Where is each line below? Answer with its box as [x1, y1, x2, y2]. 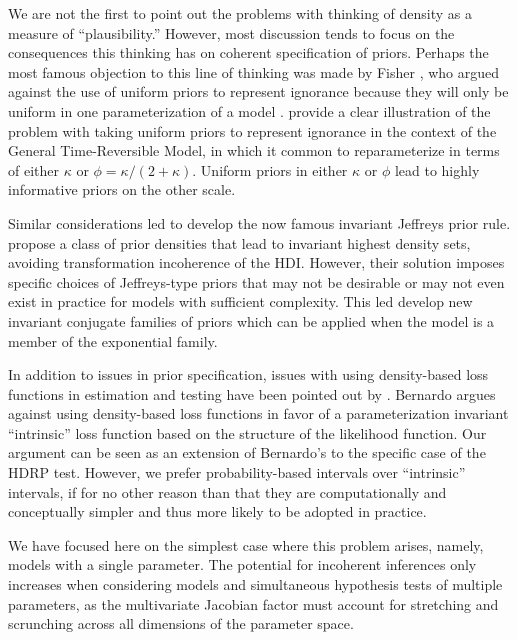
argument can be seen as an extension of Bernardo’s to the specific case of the [8, 442, 486, 463]
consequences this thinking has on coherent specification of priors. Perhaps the [8, 42, 489, 63]
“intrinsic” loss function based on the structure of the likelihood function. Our [8, 422, 487, 443]
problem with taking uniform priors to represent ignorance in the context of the [8, 120, 497, 141]
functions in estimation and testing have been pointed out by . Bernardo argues [8, 383, 496, 404]
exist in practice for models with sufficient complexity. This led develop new [8, 291, 473, 312]
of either [8, 159, 59, 180]
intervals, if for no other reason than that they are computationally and [8, 481, 447, 502]
